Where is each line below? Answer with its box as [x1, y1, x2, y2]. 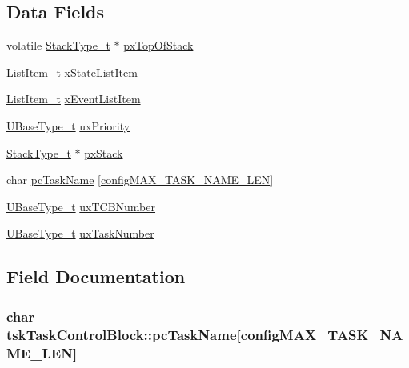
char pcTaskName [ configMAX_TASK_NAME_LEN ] [6, 171, 274, 188]
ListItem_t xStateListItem [6, 63, 138, 80]
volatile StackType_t [6, 37, 110, 54]
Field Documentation [6, 264, 186, 289]
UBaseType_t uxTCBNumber [6, 198, 156, 214]
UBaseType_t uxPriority [6, 117, 130, 134]
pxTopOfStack [123, 37, 194, 54]
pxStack [84, 144, 123, 161]
